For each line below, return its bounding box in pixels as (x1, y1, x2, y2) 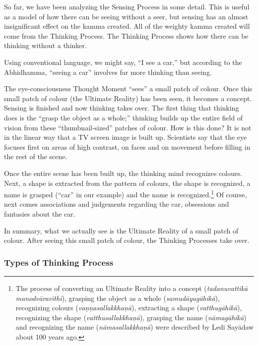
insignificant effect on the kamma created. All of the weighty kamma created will (4, 21, 250, 31)
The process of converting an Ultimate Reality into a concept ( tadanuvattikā (15, 283, 248, 293)
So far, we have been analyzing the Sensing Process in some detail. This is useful (4, 1, 250, 11)
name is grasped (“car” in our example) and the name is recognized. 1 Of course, (4, 188, 247, 199)
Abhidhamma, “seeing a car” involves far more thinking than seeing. (4, 66, 212, 77)
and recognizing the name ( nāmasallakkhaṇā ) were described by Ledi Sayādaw (15, 322, 254, 332)
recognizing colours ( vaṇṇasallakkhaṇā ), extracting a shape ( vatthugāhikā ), (15, 302, 242, 313)
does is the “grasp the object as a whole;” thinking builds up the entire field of (4, 112, 243, 122)
